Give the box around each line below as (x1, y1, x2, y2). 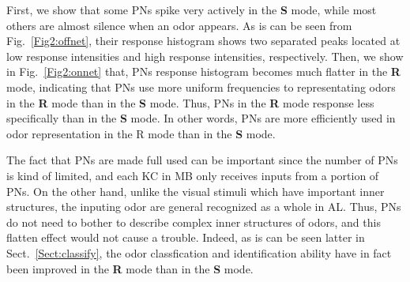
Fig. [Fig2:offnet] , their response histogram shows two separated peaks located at (6, 32, 401, 49)
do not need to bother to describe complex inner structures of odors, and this (6, 213, 381, 230)
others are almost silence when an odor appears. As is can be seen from (6, 17, 352, 33)
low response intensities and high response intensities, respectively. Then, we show (6, 47, 404, 64)
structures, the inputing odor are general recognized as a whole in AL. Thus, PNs (6, 198, 401, 215)
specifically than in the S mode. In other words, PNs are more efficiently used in (6, 110, 396, 126)
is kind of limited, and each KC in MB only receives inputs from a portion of (6, 167, 379, 183)
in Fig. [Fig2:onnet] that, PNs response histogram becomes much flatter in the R (6, 63, 401, 80)
